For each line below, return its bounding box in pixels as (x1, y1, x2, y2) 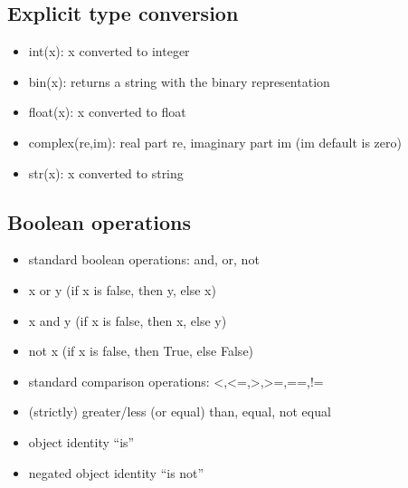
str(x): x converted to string (28, 163, 184, 182)
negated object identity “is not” (28, 463, 204, 482)
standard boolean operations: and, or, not (28, 250, 260, 269)
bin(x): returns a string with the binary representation (28, 72, 330, 91)
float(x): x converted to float (28, 102, 186, 121)
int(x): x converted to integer (28, 42, 190, 61)
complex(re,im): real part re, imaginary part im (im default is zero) (28, 132, 402, 151)
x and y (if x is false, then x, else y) (28, 311, 227, 330)
